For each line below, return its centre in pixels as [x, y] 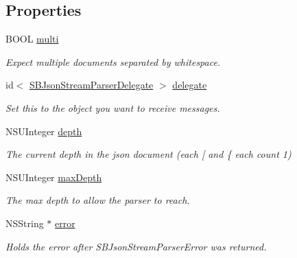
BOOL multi [32, 39]
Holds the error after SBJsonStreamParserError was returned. [136, 246]
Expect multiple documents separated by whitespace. [113, 61]
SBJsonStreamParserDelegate [92, 85]
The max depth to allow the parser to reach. [98, 200]
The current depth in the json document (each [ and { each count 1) [148, 154]
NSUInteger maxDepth [54, 177]
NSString [25, 223]
